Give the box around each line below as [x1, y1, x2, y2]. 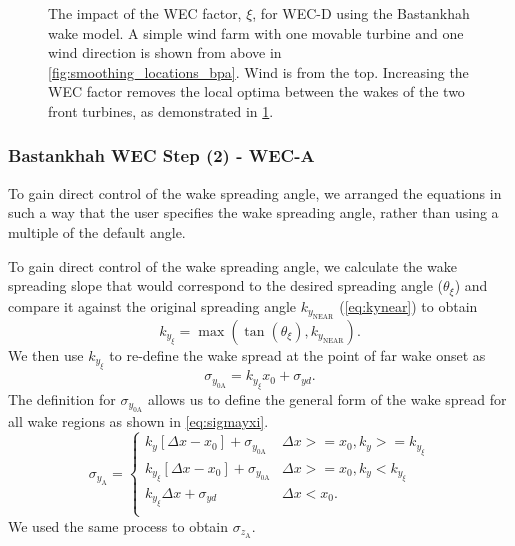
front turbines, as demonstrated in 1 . [48, 100, 274, 121]
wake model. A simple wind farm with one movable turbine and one [48, 22, 464, 43]
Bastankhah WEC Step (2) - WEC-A [8, 143, 315, 168]
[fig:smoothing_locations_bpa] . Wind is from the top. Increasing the [48, 61, 469, 82]
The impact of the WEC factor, [48, 3, 242, 23]
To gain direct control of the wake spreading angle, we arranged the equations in [8, 182, 502, 203]
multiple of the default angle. [8, 221, 186, 242]
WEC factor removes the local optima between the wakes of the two [48, 81, 465, 102]
